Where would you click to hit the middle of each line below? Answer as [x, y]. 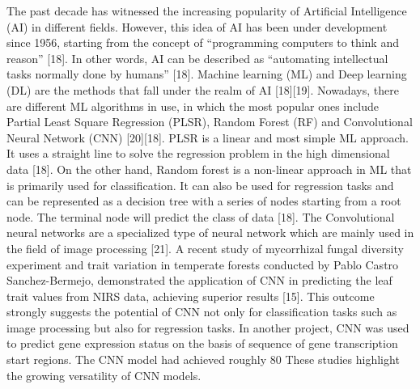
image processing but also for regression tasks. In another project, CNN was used [208, 327]
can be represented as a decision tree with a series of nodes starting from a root [204, 201]
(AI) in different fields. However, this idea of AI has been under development [197, 26]
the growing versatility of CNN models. [104, 375]
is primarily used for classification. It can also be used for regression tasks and [200, 185]
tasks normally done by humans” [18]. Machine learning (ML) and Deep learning [207, 74]
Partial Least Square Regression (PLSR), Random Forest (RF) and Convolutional [210, 122]
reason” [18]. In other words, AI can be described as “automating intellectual [197, 58]
